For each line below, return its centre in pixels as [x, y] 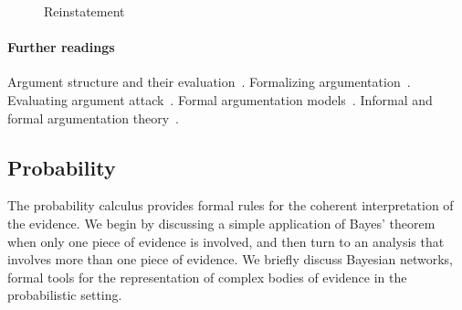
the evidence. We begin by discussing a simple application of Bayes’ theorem [221, 223]
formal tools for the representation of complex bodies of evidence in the [207, 277]
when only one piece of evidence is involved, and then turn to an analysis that [226, 241]
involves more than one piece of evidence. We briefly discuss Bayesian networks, [230, 259]
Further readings [61, 47]
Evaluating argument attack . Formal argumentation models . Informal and [220, 99]
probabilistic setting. [65, 295]
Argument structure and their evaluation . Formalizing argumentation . [209, 82]
